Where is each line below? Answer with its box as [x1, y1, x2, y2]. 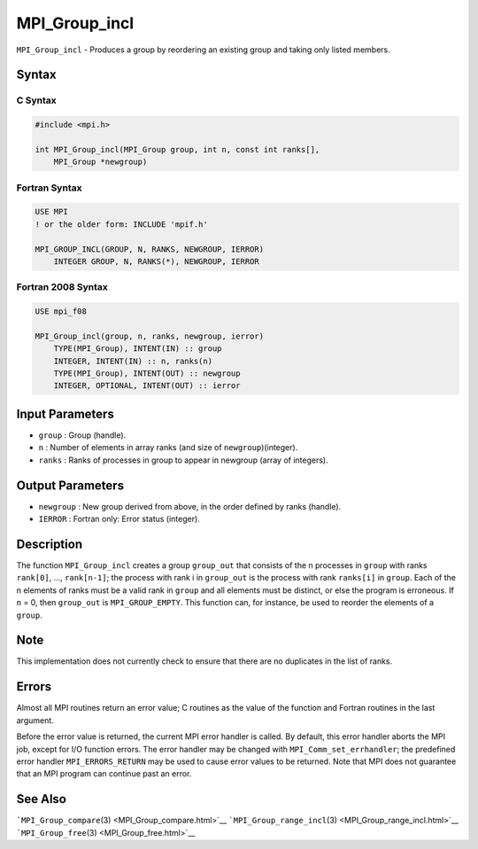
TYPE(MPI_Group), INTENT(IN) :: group [53, 344, 222, 354]
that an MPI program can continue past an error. [16, 768, 192, 779]
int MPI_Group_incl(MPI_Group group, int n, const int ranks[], [35, 144, 320, 154]
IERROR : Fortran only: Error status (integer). [38, 514, 201, 525]
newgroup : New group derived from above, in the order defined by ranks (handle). [38, 501, 342, 511]
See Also [16, 791, 66, 806]
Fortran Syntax [16, 182, 82, 194]
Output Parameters [16, 478, 124, 493]
